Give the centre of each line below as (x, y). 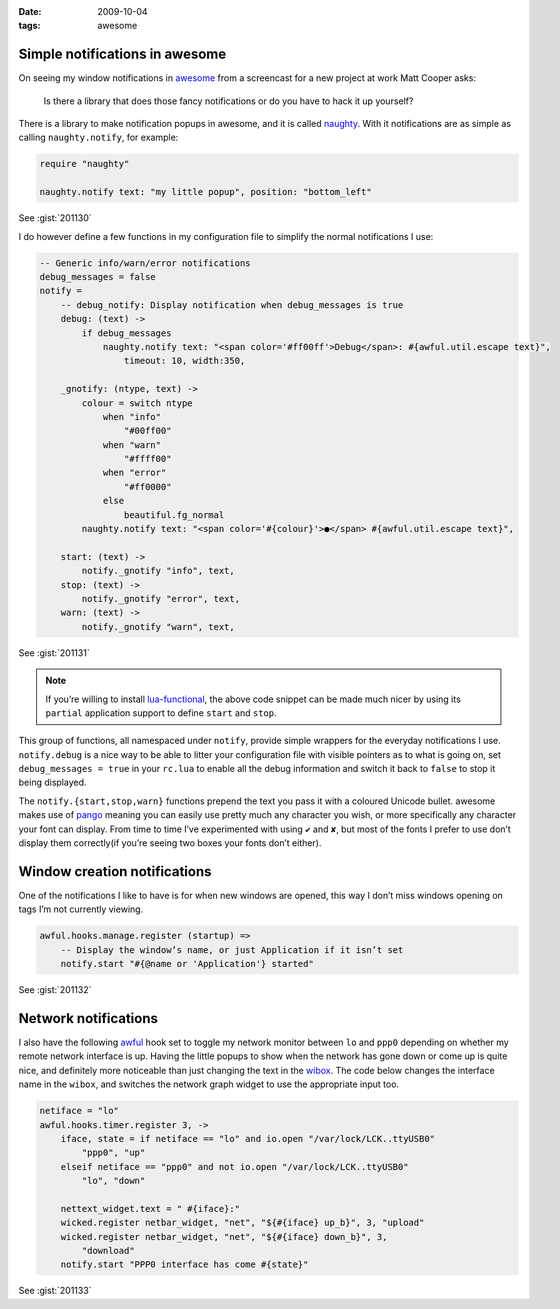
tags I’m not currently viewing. (81, 909)
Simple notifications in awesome (122, 54)
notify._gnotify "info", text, (158, 571)
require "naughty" (84, 164)
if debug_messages (126, 333)
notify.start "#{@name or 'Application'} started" (187, 964)
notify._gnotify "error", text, (160, 598)
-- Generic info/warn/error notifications (145, 263)
